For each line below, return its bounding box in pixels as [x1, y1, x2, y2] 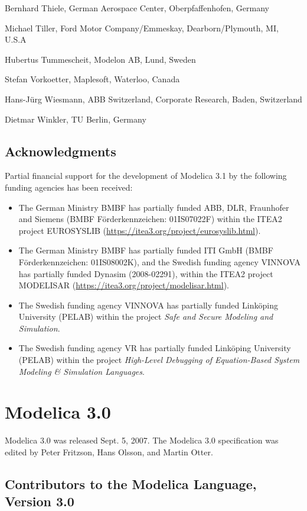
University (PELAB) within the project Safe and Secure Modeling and [18, 310, 273, 323]
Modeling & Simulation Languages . [18, 365, 145, 377]
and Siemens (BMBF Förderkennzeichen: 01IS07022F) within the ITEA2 [18, 213, 282, 225]
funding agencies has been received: [5, 181, 133, 193]
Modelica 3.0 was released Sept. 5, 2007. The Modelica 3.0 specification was [5, 434, 279, 446]
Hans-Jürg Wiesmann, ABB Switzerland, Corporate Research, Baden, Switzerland [5, 92, 302, 105]
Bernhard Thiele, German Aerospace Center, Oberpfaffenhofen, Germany [5, 2, 269, 14]
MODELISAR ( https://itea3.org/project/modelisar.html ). [18, 279, 229, 291]
